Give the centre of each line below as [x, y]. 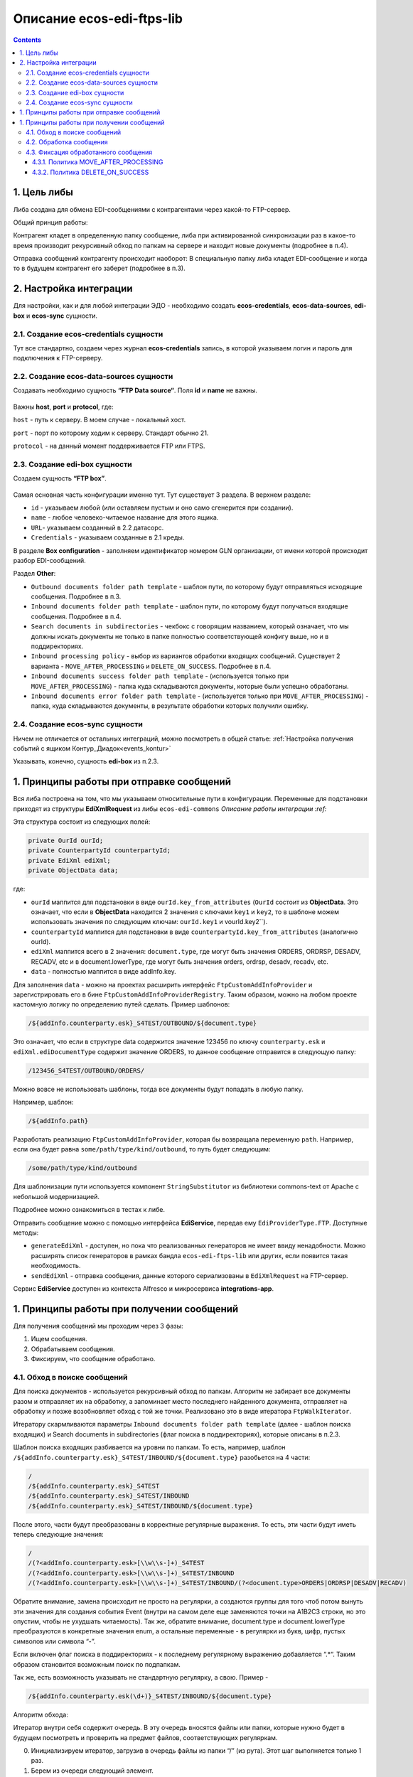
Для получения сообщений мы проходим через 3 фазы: [98, 1326]
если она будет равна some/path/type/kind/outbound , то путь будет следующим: [142, 1149]
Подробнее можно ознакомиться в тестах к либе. [89, 1210]
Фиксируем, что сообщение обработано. [93, 1359]
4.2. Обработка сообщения [67, 142]
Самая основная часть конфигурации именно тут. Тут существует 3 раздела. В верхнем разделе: [162, 495]
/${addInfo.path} [58, 1121]
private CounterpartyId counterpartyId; [99, 850]
